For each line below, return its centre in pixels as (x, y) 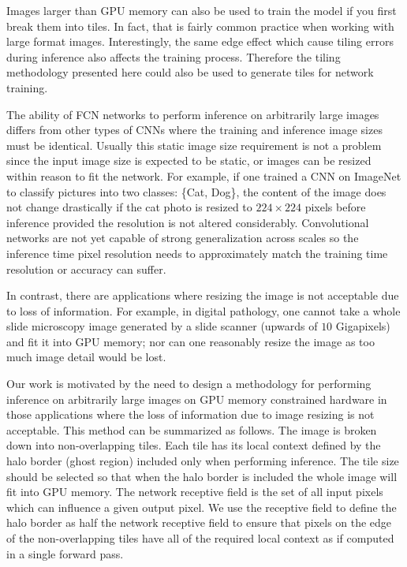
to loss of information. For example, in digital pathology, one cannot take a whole (203, 310)
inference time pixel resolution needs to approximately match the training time (197, 253)
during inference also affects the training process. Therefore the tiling (174, 56)
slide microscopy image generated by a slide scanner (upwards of (162, 326)
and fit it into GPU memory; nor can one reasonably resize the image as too (190, 341)
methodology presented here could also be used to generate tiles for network (190, 72)
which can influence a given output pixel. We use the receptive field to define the (202, 507)
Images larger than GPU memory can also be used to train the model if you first (202, 10)
